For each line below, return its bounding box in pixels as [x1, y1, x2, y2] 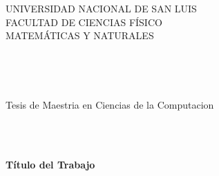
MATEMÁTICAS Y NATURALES [6, 28, 154, 43]
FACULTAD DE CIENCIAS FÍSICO [6, 14, 162, 29]
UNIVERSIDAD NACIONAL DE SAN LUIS [6, 1, 197, 15]
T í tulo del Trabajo [6, 157, 95, 171]
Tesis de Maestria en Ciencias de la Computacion [6, 97, 214, 111]
